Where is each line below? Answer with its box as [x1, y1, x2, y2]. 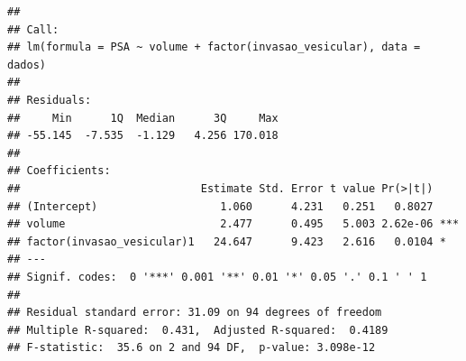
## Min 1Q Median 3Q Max [7, 111, 279, 125]
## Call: [7, 23, 59, 36]
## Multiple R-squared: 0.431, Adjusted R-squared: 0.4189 [7, 323, 388, 337]
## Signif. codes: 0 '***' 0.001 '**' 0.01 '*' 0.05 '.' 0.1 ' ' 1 [7, 270, 427, 283]
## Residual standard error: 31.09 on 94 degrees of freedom [7, 306, 382, 319]
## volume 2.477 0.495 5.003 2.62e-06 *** [7, 218, 460, 231]
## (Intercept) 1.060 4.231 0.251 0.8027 [7, 199, 434, 213]
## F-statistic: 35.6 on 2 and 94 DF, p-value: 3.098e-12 [7, 341, 376, 355]
